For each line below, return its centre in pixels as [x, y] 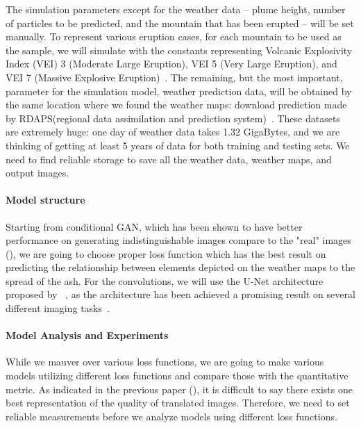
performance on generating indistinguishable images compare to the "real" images [178, 240]
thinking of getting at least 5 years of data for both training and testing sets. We [178, 145]
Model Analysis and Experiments [87, 335]
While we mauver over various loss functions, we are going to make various [165, 362]
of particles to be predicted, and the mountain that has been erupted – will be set [180, 23]
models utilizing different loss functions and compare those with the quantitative [177, 376]
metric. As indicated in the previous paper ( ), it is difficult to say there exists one [179, 389]
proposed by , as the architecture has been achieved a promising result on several [180, 294]
